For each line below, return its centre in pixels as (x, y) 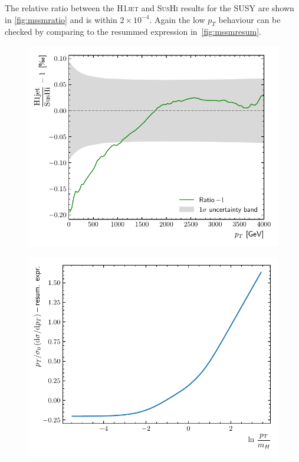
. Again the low (177, 19)
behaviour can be (249, 19)
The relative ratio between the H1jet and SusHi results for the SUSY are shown (149, 8)
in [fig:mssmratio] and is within (61, 19)
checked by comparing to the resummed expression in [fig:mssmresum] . (133, 32)
